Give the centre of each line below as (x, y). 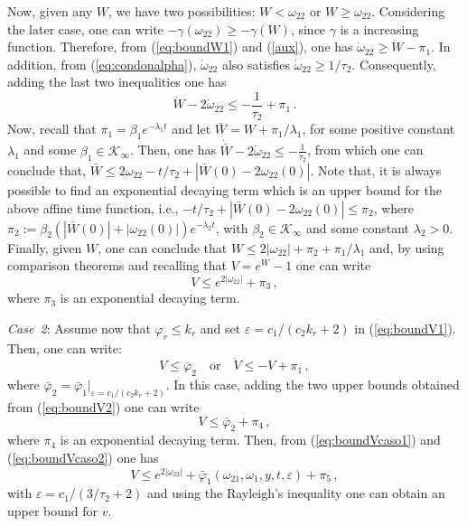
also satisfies (256, 64)
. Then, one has (173, 150)
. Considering (408, 11)
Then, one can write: (65, 348)
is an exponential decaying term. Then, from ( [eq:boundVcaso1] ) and (250, 440)
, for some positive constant (378, 129)
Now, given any (50, 11)
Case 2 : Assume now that (79, 328)
